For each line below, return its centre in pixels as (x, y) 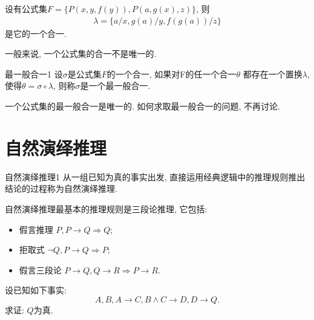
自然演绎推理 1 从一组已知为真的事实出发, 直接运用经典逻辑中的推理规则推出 (155, 176)
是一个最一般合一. (115, 86)
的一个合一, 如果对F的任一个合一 (172, 73)
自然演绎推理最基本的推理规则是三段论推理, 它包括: (106, 208)
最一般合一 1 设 (34, 73)
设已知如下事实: (36, 290)
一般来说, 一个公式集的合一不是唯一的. (81, 54)
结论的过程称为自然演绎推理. (61, 188)
